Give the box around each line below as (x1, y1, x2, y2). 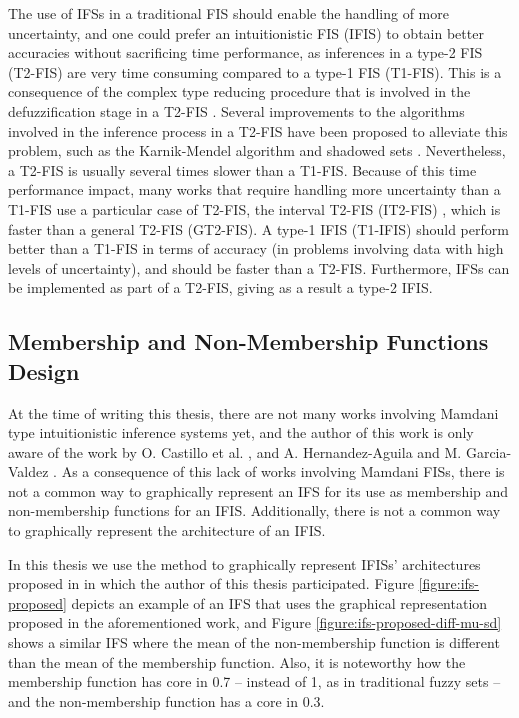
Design (8, 355, 80, 386)
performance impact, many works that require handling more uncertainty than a (8, 179, 501, 200)
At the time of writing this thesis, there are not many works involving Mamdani (8, 402, 499, 423)
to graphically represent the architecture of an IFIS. (8, 520, 326, 541)
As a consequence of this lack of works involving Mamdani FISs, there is (61, 461, 505, 482)
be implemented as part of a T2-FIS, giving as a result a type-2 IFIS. (8, 277, 433, 298)
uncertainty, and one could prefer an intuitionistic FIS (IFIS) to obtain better (8, 22, 484, 43)
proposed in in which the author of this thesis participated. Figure (8, 573, 414, 594)
